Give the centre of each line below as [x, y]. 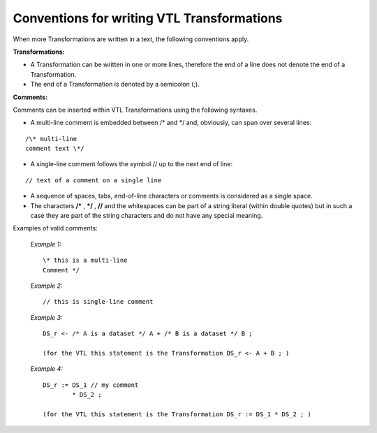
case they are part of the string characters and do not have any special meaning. [147, 216]
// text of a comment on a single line [94, 180]
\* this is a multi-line [85, 260]
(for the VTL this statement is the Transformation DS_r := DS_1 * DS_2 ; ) [177, 414]
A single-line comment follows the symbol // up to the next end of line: [132, 164]
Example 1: [46, 244]
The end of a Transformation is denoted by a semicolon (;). [115, 85]
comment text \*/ [55, 149]
